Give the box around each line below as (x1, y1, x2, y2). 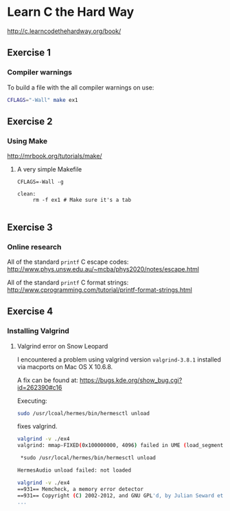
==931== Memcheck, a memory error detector (16, 486, 144, 492)
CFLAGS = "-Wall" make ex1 (7, 96, 78, 103)
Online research (7, 242, 62, 251)
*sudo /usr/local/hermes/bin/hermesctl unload (20, 455, 156, 461)
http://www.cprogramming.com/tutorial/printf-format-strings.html (7, 285, 192, 293)
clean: (16, 191, 36, 198)
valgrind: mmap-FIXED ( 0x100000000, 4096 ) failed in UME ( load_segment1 (16, 442, 227, 449)
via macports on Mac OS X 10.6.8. (16, 362, 113, 371)
